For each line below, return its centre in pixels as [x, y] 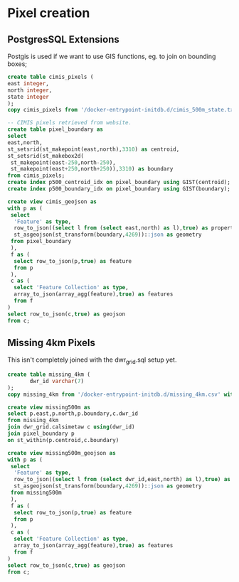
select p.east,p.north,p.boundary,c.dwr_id [73, 414]
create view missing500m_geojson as [62, 453]
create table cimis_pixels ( [51, 77]
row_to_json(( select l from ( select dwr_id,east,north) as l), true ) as [122, 480]
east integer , [28, 83]
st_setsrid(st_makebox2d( [46, 156]
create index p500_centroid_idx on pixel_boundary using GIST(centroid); [119, 183]
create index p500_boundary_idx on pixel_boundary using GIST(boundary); [119, 189]
